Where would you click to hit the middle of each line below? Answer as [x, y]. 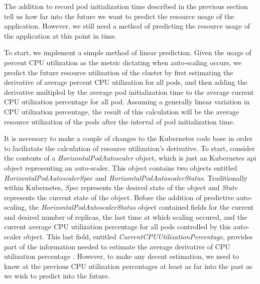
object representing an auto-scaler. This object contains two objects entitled [121, 167]
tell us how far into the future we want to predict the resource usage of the [119, 16]
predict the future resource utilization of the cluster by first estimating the [119, 72]
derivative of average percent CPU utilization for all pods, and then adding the [126, 82]
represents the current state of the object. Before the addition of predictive [119, 197]
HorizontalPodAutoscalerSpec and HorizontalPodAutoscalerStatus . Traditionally [126, 177]
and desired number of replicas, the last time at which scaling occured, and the [126, 217]
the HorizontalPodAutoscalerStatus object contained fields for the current [141, 207]
